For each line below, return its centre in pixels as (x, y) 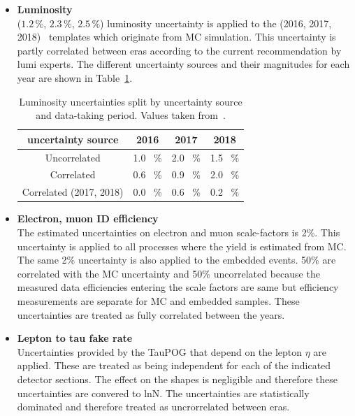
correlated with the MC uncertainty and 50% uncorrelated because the (168, 273)
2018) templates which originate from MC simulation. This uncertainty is (176, 37)
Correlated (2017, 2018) (73, 192)
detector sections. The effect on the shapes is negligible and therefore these (177, 379)
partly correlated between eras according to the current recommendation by (179, 50)
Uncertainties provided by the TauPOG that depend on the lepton (160, 351)
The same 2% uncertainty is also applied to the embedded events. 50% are (176, 260)
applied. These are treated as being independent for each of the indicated (174, 365)
